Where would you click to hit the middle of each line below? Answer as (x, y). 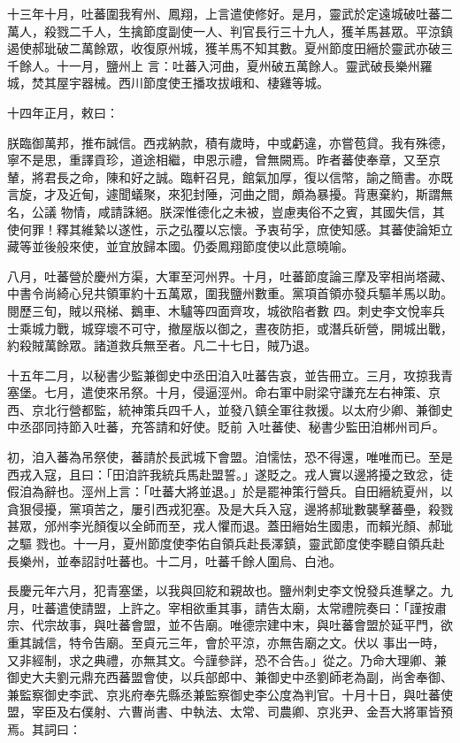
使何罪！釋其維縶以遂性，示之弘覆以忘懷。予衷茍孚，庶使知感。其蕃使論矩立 (230, 229)
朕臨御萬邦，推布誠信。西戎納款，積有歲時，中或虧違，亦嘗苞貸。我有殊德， (230, 142)
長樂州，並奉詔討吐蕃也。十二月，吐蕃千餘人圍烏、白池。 (174, 560)
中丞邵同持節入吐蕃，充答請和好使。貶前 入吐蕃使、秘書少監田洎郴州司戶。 (226, 427)
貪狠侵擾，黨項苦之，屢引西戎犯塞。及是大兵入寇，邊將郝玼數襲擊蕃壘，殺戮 (230, 508)
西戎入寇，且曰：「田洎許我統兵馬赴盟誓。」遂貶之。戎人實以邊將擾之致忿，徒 (230, 474)
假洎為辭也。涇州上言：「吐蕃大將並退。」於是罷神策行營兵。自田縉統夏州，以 (230, 491)
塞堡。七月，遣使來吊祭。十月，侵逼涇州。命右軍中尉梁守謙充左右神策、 (218, 392)
